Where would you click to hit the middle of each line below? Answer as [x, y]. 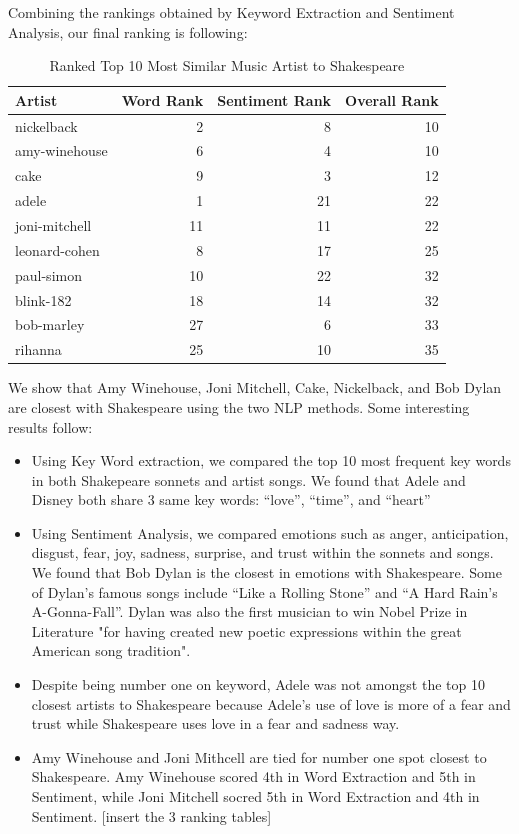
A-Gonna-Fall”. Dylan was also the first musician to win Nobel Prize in [249, 611]
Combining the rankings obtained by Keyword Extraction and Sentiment [231, 12]
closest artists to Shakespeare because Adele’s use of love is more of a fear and [271, 703]
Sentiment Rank [274, 99]
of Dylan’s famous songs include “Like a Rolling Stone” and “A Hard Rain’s [264, 591]
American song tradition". [111, 650]
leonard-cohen [57, 249]
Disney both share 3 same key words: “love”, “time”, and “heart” [231, 499]
